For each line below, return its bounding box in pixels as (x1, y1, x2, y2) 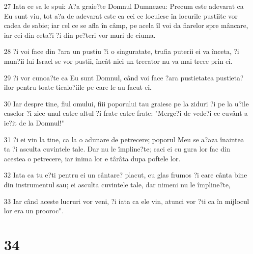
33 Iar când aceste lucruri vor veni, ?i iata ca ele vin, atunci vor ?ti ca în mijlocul (4, 196, 249, 206)
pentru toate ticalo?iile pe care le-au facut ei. (16, 82, 152, 92)
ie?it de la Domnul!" (4, 117, 64, 127)
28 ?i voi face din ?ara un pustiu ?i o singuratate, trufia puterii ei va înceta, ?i (4, 46, 239, 56)
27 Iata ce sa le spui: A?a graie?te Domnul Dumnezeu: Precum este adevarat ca (4, 1, 244, 11)
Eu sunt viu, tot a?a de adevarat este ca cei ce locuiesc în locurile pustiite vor (4, 10, 238, 21)
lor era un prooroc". (4, 205, 63, 216)
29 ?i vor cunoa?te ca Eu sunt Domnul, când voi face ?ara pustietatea (4, 72, 214, 82)
